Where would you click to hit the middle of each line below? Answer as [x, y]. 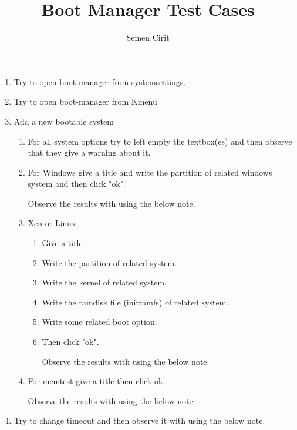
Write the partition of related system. [109, 262]
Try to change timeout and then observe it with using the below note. [139, 420]
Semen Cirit [148, 37]
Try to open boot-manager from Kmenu [85, 101]
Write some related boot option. [99, 322]
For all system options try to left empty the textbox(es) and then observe [160, 141]
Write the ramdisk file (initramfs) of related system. [135, 302]
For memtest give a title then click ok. [97, 381]
